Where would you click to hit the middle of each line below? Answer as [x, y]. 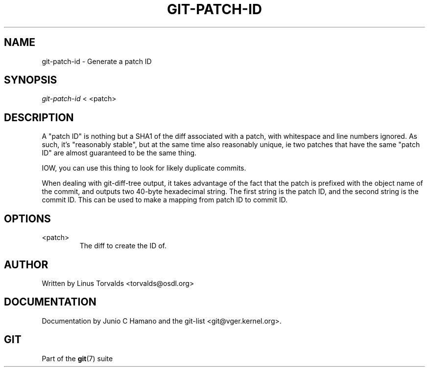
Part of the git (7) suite [77, 358]
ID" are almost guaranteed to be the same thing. [119, 153]
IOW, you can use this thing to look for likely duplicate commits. [144, 168]
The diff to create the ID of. [123, 246]
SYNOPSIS [31, 80]
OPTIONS [27, 218]
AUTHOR [26, 264]
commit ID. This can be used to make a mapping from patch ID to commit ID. [165, 200]
